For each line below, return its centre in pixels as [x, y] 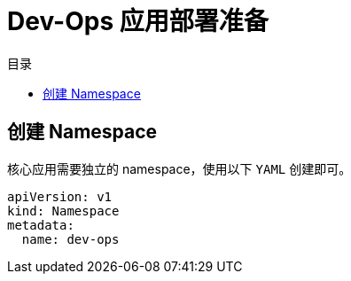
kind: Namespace [63, 211]
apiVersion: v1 [60, 196]
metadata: [41, 225]
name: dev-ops [70, 239]
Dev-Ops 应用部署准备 [138, 21]
